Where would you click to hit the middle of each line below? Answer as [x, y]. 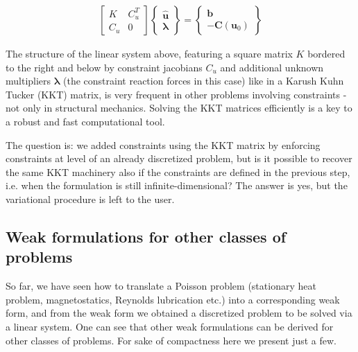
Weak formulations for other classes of [146, 236]
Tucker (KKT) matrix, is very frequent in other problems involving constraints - [176, 94]
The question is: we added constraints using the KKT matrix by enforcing [163, 144]
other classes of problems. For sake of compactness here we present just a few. [171, 340]
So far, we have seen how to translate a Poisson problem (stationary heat [161, 286]
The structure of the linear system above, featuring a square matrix [149, 54]
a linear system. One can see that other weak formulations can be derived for [170, 326]
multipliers [28, 81]
